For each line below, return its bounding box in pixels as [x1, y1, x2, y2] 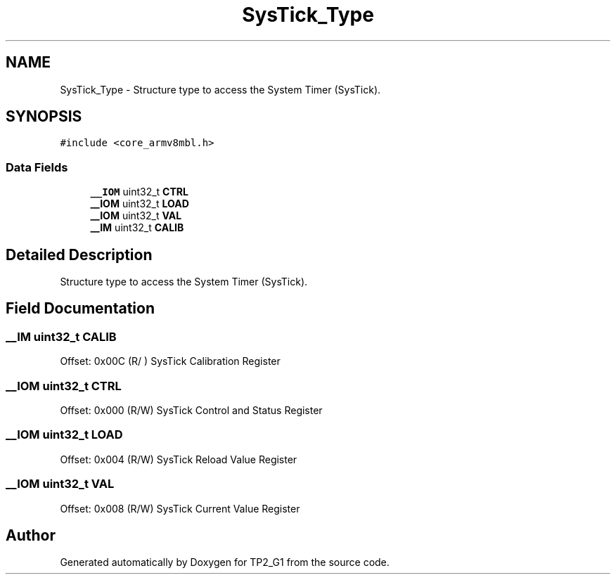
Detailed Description [6, 245, 153, 264]
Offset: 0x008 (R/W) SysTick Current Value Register [60, 502, 300, 515]
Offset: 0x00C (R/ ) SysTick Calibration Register [60, 355, 281, 368]
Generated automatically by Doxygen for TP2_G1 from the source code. [60, 556, 390, 569]
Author [6, 526, 56, 544]
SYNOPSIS [6, 108, 82, 126]
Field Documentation [6, 299, 155, 318]
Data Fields [6, 160, 68, 174]
